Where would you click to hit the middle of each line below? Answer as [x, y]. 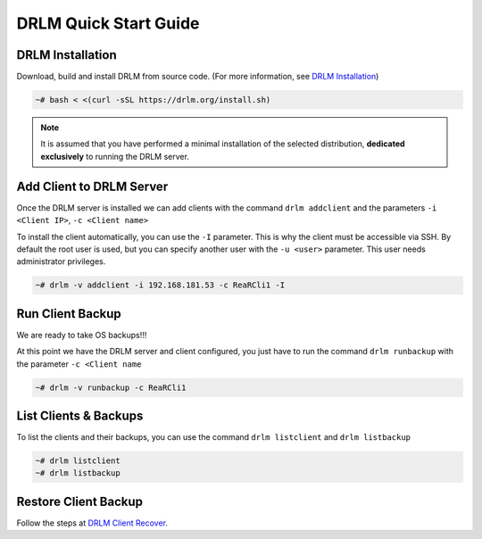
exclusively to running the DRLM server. [115, 156]
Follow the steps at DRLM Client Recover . [92, 523]
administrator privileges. [61, 261]
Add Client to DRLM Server [92, 186]
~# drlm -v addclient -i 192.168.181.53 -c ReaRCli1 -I [160, 285]
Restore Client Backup [79, 501]
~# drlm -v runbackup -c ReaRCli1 [111, 387]
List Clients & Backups [80, 415]
